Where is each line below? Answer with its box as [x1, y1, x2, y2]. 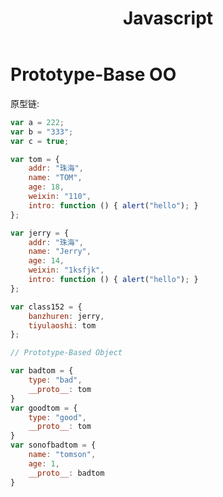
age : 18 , [28, 182, 65, 192]
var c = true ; [10, 136, 70, 146]
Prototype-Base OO [10, 63, 177, 86]
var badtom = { [10, 366, 74, 376]
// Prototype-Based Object [10, 348, 123, 358]
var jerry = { [10, 228, 70, 238]
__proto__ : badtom [28, 468, 105, 478]
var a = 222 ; [10, 117, 65, 127]
